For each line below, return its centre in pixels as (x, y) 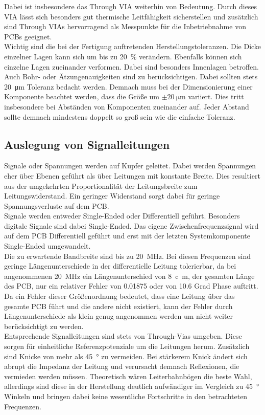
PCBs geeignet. (28, 36)
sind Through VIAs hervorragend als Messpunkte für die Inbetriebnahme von (125, 26)
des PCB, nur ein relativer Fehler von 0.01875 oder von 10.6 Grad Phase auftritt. (131, 286)
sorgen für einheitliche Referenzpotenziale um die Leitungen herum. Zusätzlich (127, 346)
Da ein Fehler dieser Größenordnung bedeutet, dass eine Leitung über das (119, 296)
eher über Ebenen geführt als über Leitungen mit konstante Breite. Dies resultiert (132, 175)
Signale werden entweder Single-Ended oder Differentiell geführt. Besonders (122, 216)
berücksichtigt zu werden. (44, 326)
